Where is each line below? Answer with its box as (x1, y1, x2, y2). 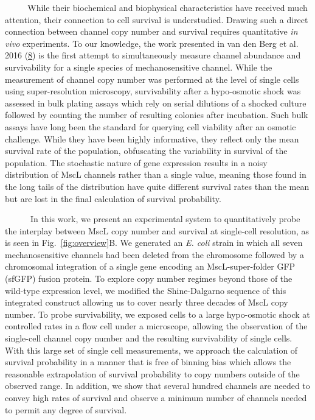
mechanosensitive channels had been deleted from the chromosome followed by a (5, 248, 304, 261)
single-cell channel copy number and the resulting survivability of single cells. (5, 332, 292, 345)
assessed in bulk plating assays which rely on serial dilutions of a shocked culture (5, 96, 306, 109)
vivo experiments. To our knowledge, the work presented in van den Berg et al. (5, 37, 299, 49)
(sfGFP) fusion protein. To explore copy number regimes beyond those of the (5, 272, 292, 285)
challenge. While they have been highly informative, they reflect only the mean (5, 132, 299, 145)
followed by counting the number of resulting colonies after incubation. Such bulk (5, 108, 308, 121)
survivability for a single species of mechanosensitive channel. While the (5, 60, 272, 73)
